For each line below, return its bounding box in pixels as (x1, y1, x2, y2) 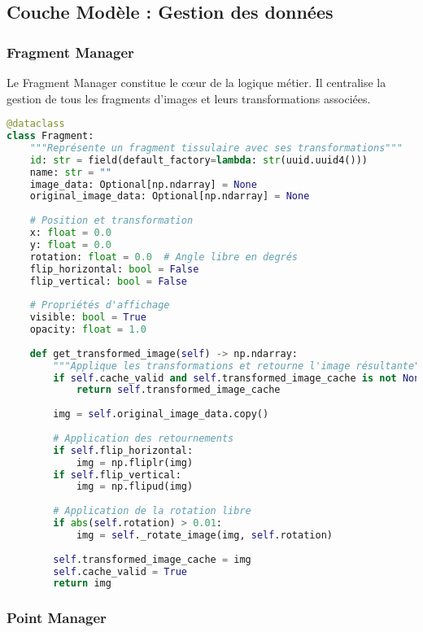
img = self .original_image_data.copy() (53, 408, 269, 421)
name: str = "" (29, 166, 111, 178)
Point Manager (7, 608, 107, 628)
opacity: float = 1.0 (29, 324, 146, 336)
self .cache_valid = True (53, 565, 187, 578)
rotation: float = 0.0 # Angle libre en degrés (29, 251, 299, 263)
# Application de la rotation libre (53, 505, 251, 517)
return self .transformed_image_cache (76, 384, 281, 396)
